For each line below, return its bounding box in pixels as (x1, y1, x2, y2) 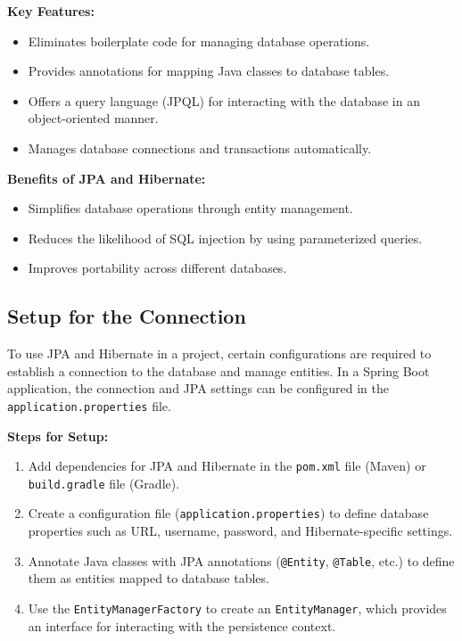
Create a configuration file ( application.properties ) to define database (28, 504, 429, 522)
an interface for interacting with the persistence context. (28, 616, 336, 635)
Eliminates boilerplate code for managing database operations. (28, 31, 370, 50)
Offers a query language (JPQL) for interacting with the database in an (28, 91, 420, 110)
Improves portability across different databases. (28, 259, 287, 277)
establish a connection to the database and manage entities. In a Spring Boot (7, 361, 430, 380)
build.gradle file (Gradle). (28, 473, 180, 492)
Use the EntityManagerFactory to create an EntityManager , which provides (28, 598, 447, 617)
